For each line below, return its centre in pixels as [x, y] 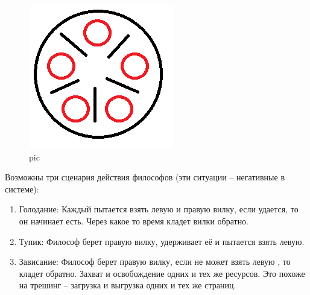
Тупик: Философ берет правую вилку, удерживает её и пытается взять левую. [162, 241]
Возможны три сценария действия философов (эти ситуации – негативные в [145, 177]
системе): [22, 189]
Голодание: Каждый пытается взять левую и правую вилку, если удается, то [159, 209]
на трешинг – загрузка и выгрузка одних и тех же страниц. [128, 285]
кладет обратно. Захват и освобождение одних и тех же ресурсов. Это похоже [162, 273]
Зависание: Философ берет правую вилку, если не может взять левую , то [155, 262]
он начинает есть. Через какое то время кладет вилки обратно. [134, 220]
